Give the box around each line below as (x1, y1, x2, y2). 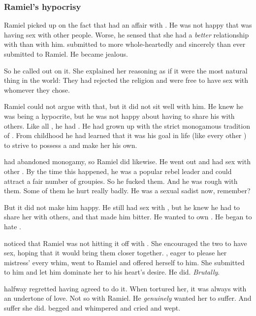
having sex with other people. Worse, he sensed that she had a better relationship (4, 29, 249, 39)
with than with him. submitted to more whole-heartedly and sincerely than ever (4, 39, 246, 49)
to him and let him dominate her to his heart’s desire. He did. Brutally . (4, 267, 220, 277)
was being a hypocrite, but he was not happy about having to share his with (4, 110, 235, 121)
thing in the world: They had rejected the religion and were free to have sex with (4, 75, 249, 85)
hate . (4, 221, 21, 231)
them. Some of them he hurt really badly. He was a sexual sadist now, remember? (4, 185, 251, 196)
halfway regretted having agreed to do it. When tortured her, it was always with (4, 283, 247, 293)
